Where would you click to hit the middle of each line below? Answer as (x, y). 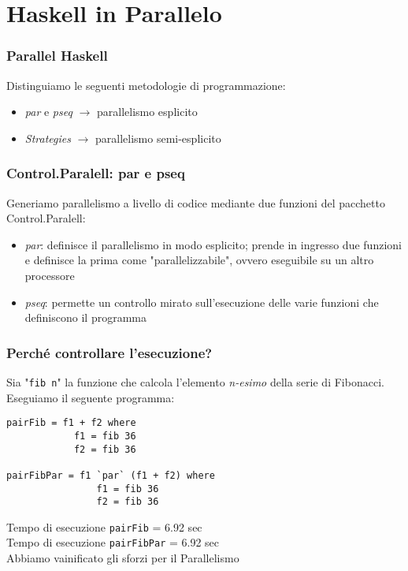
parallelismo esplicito (147, 112)
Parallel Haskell (57, 56)
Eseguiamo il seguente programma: (91, 397)
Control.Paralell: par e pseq (96, 173)
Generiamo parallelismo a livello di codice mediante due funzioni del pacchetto (196, 202)
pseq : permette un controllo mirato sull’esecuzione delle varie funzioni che (202, 302)
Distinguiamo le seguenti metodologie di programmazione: (146, 85)
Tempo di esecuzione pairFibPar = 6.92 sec (113, 542)
